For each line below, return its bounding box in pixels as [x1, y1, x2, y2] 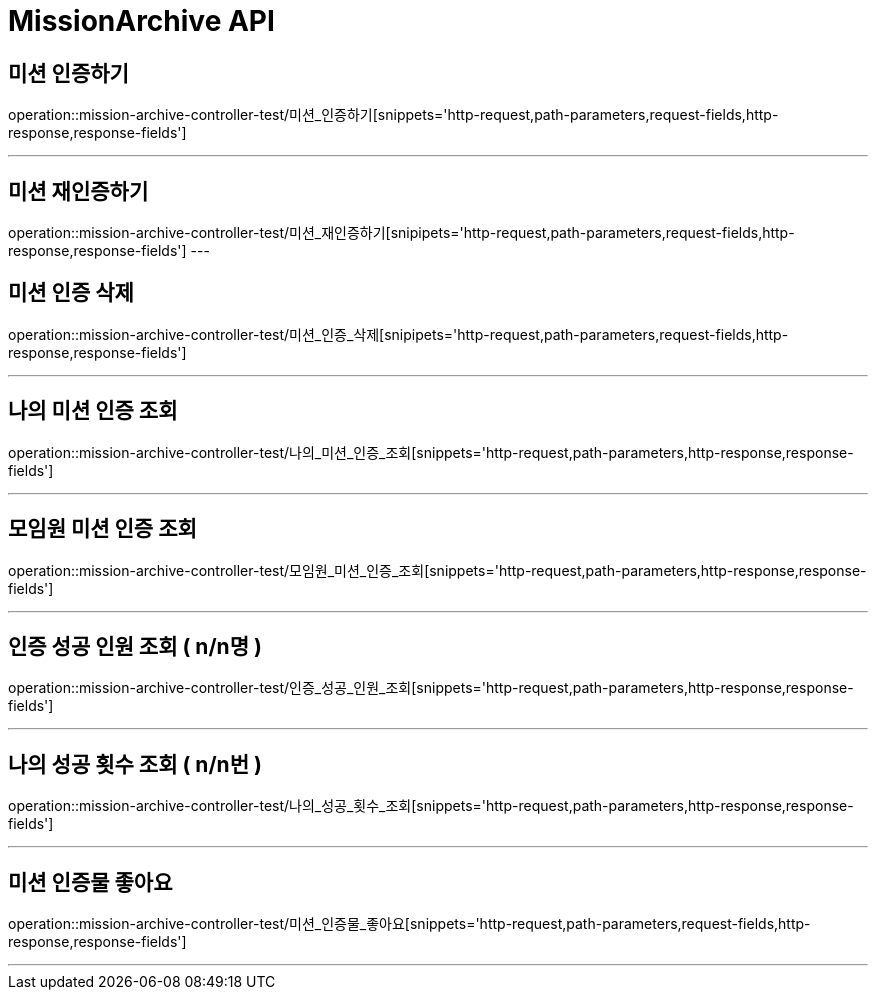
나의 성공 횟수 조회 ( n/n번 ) [8, 751, 262, 777]
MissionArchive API [8, 4, 275, 38]
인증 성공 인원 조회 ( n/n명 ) [8, 633, 262, 659]
